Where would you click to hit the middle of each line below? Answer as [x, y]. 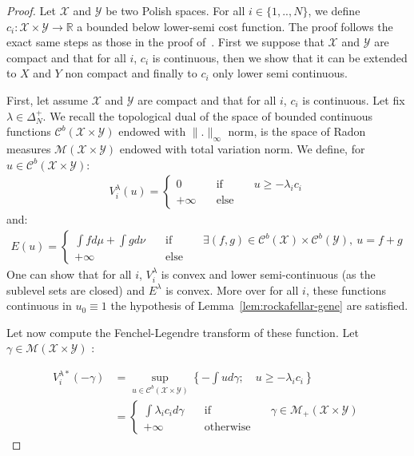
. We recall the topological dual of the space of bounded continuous [208, 115]
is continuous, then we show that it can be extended [280, 57]
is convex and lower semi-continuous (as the [268, 274]
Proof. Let [31, 10]
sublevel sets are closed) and [76, 289]
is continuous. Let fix [354, 99]
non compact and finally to [131, 73]
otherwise [227, 428]
